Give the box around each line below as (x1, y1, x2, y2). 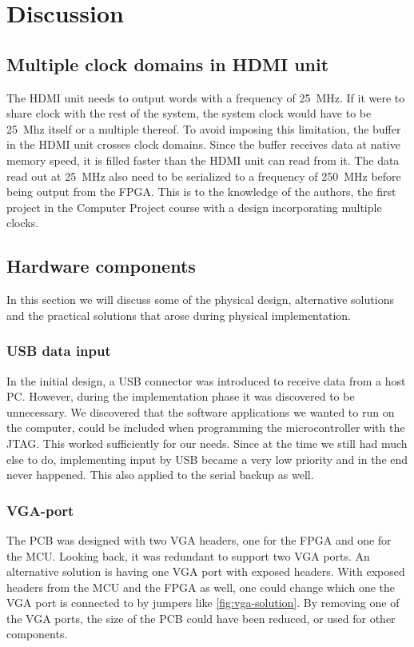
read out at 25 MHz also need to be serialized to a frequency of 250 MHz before (6, 167, 401, 184)
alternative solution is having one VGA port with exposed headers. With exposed (6, 563, 405, 580)
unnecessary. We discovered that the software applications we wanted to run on (6, 403, 395, 420)
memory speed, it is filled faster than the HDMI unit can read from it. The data (6, 151, 400, 168)
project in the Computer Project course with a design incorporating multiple (6, 198, 382, 215)
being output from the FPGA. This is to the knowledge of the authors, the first (6, 183, 396, 200)
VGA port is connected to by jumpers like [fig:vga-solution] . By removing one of (6, 594, 400, 611)
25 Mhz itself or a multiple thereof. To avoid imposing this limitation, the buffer (6, 120, 401, 137)
